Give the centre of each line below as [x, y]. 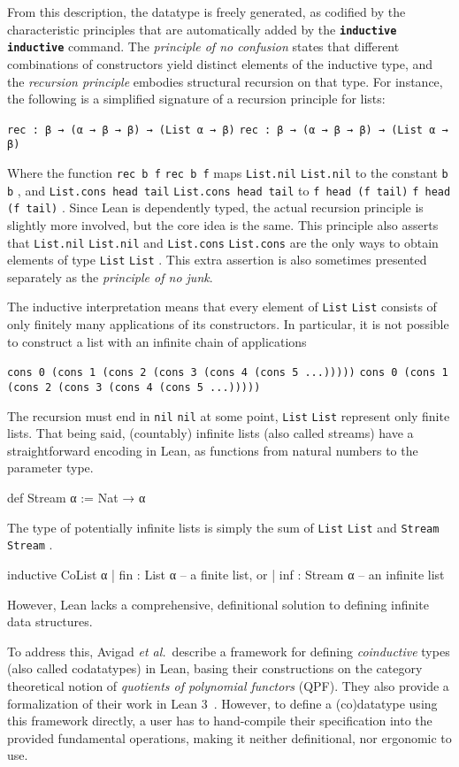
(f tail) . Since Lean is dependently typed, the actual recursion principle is [215, 207]
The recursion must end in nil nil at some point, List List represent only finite [229, 415]
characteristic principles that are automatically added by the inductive [202, 29]
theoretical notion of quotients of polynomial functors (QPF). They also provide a [228, 685]
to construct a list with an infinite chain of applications [157, 341]
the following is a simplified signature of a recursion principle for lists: [196, 99]
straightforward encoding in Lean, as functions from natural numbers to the [213, 450]
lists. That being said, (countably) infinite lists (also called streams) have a [210, 433]
